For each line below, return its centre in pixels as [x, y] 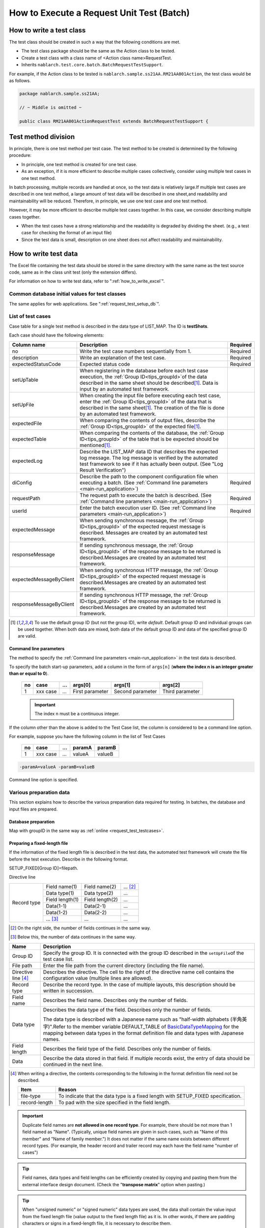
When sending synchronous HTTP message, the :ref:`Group [149, 570]
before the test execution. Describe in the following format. [69, 859]
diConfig [22, 482]
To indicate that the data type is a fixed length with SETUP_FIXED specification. [150, 1096]
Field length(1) [62, 899]
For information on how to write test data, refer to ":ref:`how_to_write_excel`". [87, 281]
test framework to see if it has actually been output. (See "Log [151, 464]
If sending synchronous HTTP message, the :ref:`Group [144, 595]
